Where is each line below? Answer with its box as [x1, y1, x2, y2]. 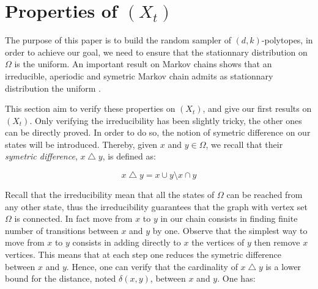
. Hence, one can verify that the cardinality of [66, 260, 238, 273]
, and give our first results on [202, 102, 312, 115]
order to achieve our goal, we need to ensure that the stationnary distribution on [5, 45, 308, 58]
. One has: [217, 272, 256, 285]
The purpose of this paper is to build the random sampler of [5, 34, 231, 46]
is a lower [265, 260, 301, 273]
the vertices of [191, 236, 245, 249]
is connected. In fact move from [14, 212, 133, 225]
